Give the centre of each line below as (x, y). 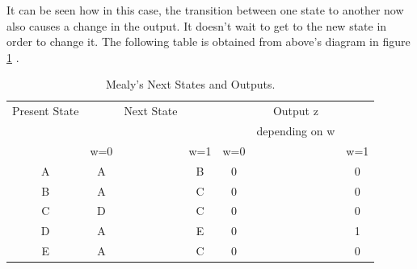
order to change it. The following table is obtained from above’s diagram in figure (208, 41)
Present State (46, 111)
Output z (295, 111)
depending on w (296, 131)
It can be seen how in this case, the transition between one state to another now (205, 10)
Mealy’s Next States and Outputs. (190, 84)
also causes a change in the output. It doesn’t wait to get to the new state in (197, 25)
